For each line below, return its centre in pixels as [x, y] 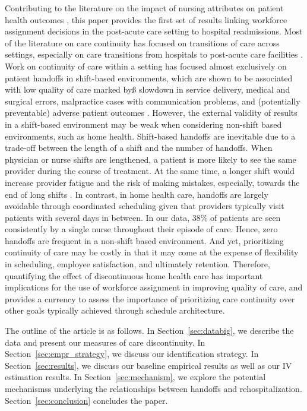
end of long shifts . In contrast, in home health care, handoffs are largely [137, 194]
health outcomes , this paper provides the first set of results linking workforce [146, 19]
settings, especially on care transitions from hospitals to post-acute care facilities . [154, 54]
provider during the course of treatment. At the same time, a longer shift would [150, 171]
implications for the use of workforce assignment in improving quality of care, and [154, 287]
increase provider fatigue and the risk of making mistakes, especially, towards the [152, 182]
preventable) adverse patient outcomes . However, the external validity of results [151, 113]
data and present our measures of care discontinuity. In [105, 342]
